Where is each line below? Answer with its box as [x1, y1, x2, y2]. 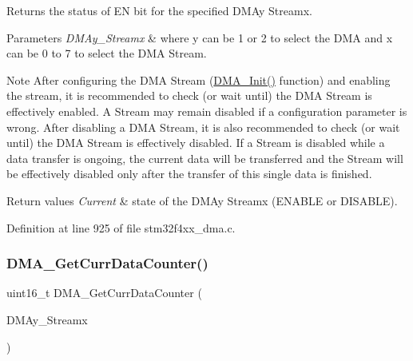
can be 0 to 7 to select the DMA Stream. [6, 45, 207, 61]
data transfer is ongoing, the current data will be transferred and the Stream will [6, 149, 403, 166]
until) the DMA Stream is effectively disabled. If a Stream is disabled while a [6, 134, 385, 151]
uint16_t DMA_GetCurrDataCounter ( [6, 284, 202, 301]
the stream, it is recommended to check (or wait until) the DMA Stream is [6, 87, 372, 104]
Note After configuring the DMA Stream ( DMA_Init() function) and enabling [6, 71, 391, 88]
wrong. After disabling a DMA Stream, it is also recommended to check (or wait [6, 118, 400, 135]
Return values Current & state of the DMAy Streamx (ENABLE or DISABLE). [6, 192, 398, 208]
